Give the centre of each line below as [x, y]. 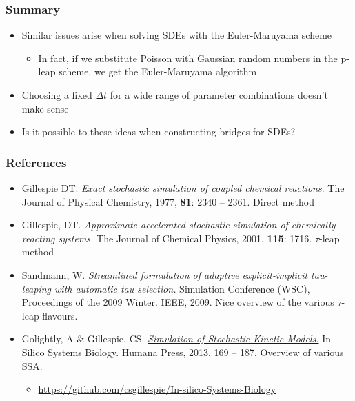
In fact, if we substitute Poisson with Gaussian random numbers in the [188, 58]
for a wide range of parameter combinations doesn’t [219, 95]
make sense [45, 108]
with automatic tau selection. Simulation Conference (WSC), [182, 288]
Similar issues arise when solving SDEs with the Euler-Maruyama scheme [177, 35]
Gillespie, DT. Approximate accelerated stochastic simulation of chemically [179, 225]
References [36, 162]
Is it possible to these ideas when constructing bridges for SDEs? [159, 131]
